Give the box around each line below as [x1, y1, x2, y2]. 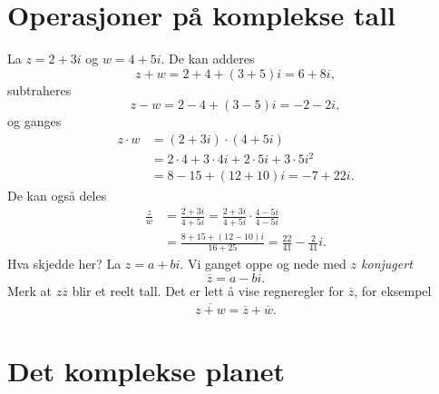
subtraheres [7, 80, 72, 99]
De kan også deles [7, 185, 107, 204]
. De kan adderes [161, 49, 255, 68]
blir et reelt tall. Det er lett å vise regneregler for [72, 281, 344, 300]
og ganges [7, 112, 62, 131]
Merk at [7, 281, 53, 300]
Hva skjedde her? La [7, 254, 122, 273]
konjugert [361, 254, 413, 273]
